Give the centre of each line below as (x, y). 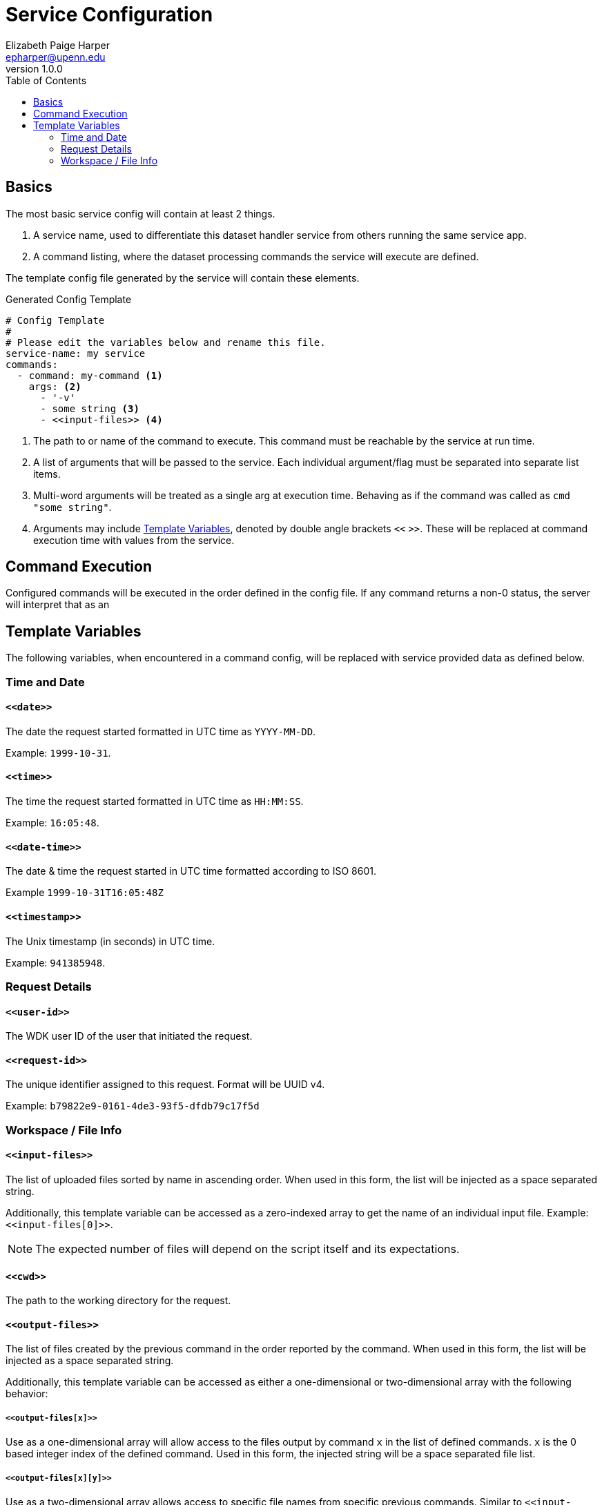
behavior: (27, 1394)
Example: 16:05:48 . (52, 823)
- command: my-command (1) (90, 375)
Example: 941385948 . (56, 962)
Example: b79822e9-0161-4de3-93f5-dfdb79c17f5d (133, 1106)
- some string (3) (90, 408)
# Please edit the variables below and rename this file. (166, 342)
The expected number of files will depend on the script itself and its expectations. (247, 1249)
